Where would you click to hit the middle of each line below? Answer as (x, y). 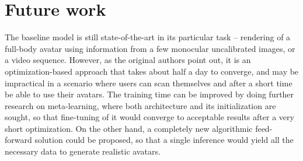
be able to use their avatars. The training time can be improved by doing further (149, 94)
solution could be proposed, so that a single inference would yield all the (164, 140)
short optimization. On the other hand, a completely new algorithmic (129, 128)
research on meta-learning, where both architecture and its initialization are (140, 105)
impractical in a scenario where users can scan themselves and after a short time (149, 83)
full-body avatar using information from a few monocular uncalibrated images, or (150, 48)
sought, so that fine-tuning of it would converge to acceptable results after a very (149, 117)
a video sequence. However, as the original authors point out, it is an (128, 60)
